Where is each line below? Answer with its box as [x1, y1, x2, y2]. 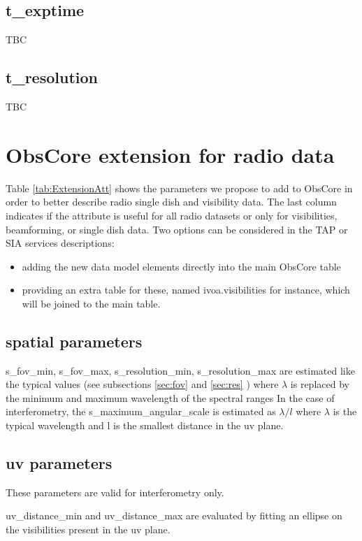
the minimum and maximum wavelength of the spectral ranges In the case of [6, 390, 335, 405]
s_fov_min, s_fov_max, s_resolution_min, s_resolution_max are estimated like [6, 363, 355, 377]
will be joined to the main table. [22, 296, 161, 310]
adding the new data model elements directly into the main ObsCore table [22, 259, 341, 273]
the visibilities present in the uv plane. [6, 522, 171, 537]
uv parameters [6, 452, 113, 474]
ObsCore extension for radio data [6, 140, 335, 168]
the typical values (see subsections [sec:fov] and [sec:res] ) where [6, 377, 279, 391]
